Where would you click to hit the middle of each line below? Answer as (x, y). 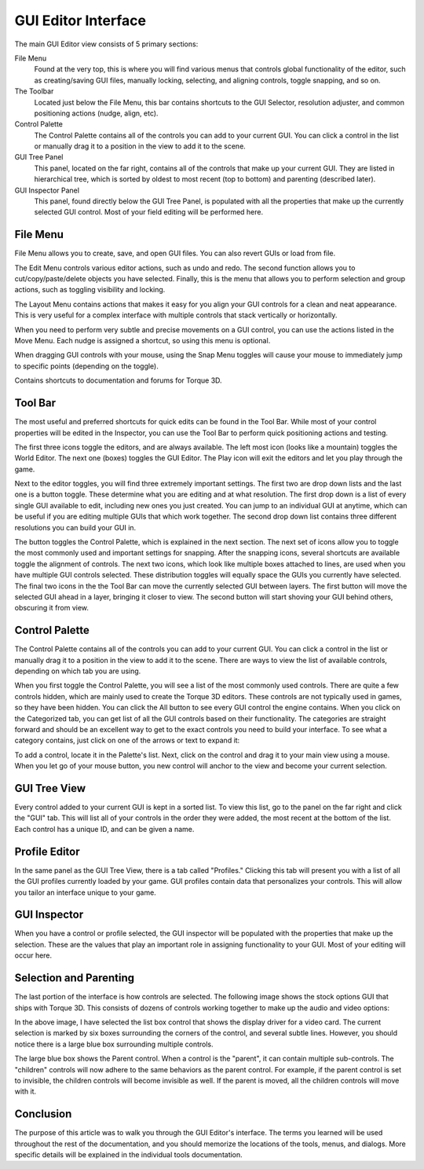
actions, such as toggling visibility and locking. (90, 290)
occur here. (33, 955)
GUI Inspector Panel (47, 190)
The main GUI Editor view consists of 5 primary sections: (106, 44)
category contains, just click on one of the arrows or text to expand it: (127, 740)
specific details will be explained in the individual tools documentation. (128, 1154)
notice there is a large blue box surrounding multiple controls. (114, 1044)
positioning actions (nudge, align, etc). (96, 113)
